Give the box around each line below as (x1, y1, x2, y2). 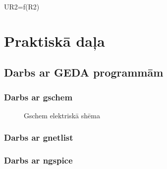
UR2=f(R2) (4, 1, 40, 11)
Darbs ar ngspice (4, 154, 73, 167)
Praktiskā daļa (4, 30, 105, 51)
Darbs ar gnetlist (4, 131, 73, 144)
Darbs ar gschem (4, 90, 73, 103)
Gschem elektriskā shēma (24, 110, 100, 120)
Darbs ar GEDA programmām (4, 65, 164, 80)
